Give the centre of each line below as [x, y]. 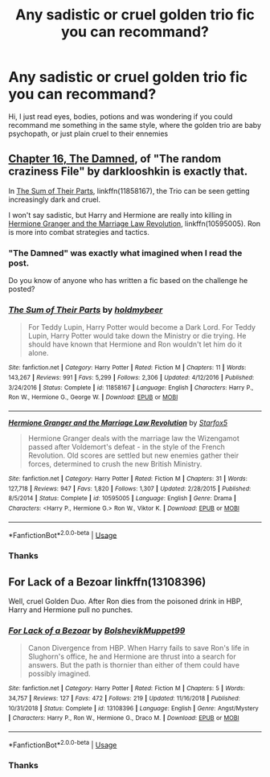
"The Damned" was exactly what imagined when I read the [125, 253]
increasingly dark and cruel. [55, 199]
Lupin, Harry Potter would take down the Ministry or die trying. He [137, 336]
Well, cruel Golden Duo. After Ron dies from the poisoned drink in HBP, [125, 601]
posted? [22, 289]
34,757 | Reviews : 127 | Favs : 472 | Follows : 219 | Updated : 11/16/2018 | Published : [124, 698]
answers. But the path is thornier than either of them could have [133, 665]
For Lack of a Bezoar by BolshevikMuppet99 [97, 631]
